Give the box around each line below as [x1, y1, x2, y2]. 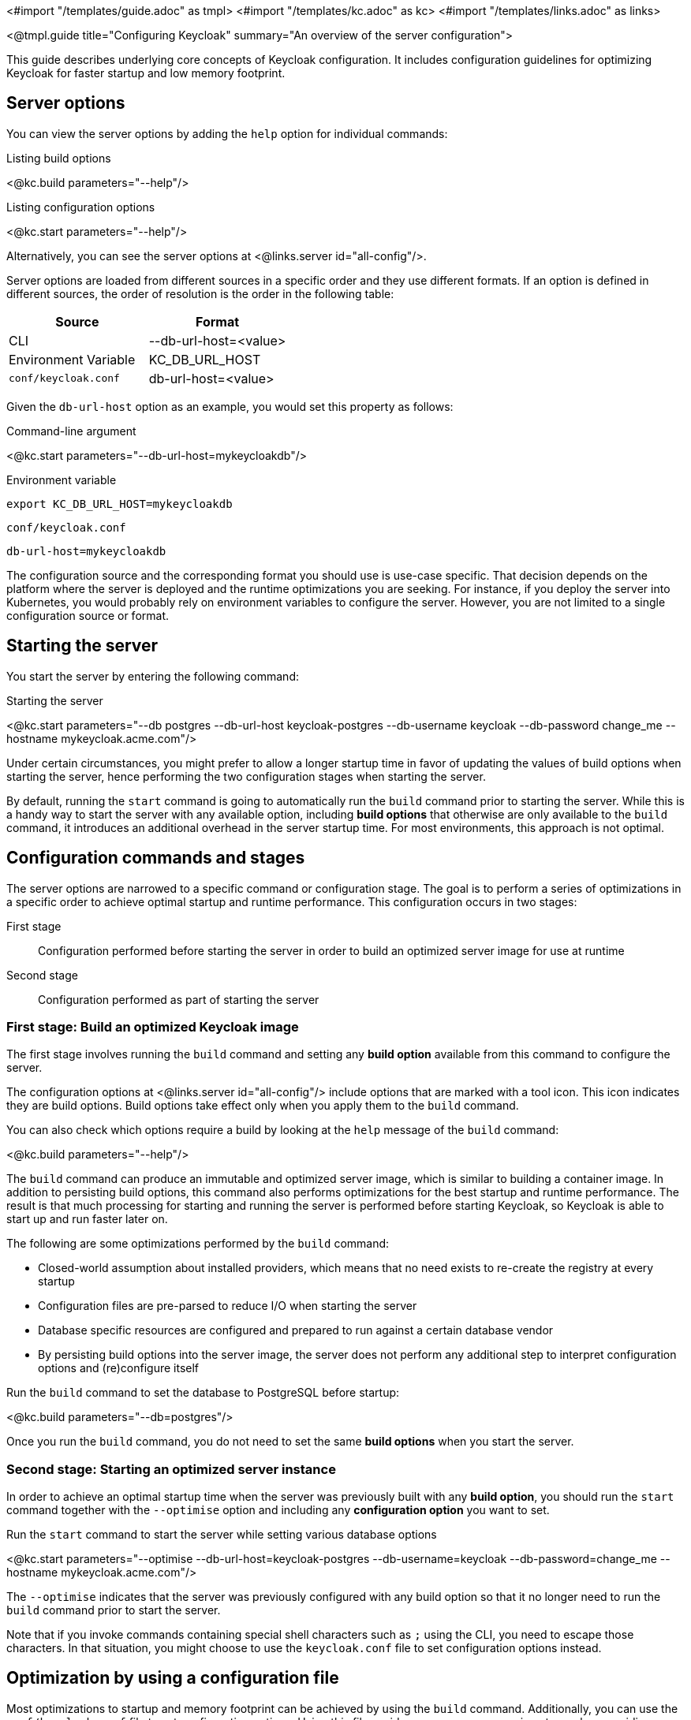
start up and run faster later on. [6, 1212, 168, 1226]
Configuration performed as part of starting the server [38, 992, 319, 1006]
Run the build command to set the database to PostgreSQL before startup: [6, 1386, 400, 1400]
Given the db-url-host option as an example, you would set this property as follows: [6, 399, 454, 413]
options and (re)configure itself [38, 1361, 200, 1375]
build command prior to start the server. [6, 1603, 221, 1617]
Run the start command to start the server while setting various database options [6, 1528, 437, 1542]
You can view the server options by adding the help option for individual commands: [6, 126, 448, 140]
